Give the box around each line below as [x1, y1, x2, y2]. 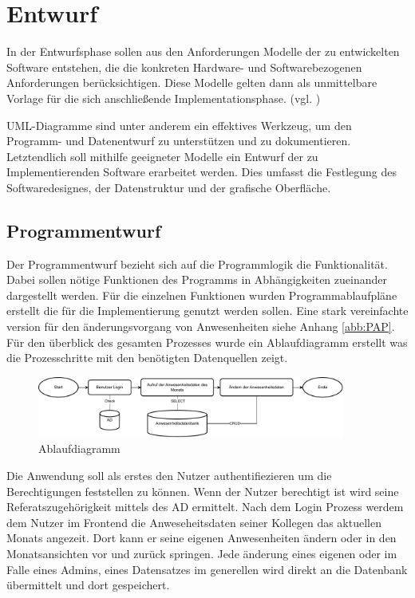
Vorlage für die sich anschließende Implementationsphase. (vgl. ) [6, 89, 321, 106]
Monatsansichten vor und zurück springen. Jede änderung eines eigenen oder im [6, 545, 397, 561]
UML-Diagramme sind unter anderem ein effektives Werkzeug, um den [6, 116, 352, 133]
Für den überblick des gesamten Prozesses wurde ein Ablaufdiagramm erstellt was [6, 333, 408, 350]
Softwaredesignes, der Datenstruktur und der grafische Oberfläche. [6, 179, 331, 195]
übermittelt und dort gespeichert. [6, 576, 170, 593]
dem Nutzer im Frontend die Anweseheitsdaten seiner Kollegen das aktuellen [6, 513, 381, 530]
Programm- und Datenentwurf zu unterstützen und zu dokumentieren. [6, 132, 351, 149]
